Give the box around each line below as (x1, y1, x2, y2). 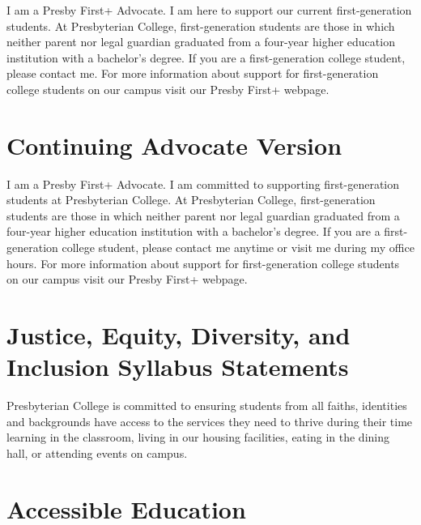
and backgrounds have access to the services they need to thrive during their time (6, 412, 413, 429)
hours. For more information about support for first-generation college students (6, 254, 400, 271)
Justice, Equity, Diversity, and (6, 318, 351, 352)
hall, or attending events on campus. (6, 444, 188, 461)
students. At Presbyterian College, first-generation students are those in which (6, 17, 395, 34)
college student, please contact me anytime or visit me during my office (62, 239, 415, 256)
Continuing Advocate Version (6, 128, 342, 161)
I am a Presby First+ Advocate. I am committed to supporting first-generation (6, 175, 400, 192)
